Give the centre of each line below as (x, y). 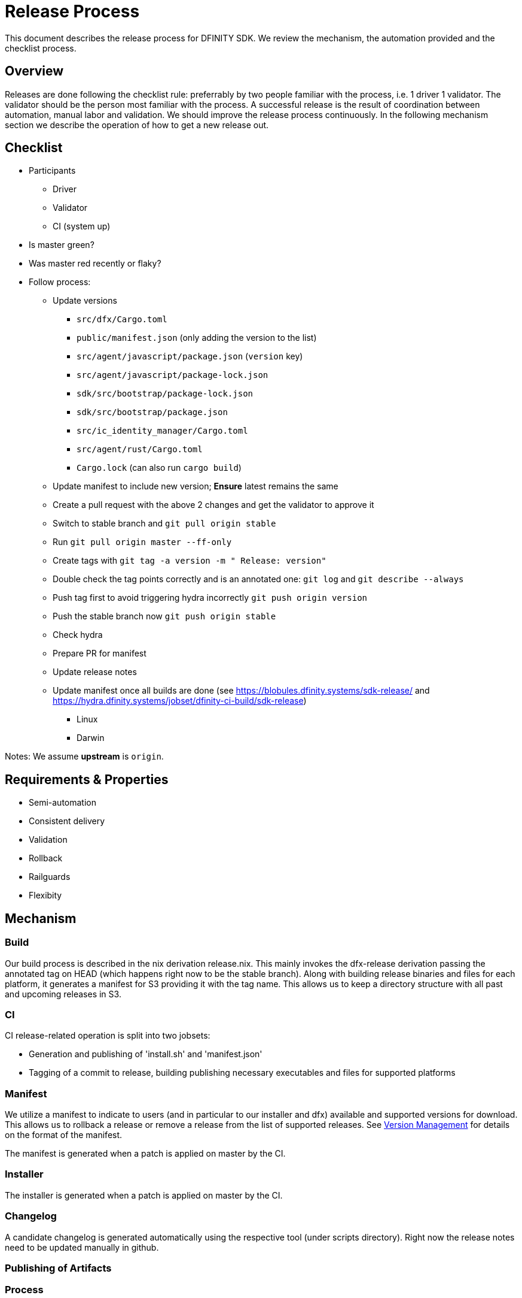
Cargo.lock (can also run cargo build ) (159, 468)
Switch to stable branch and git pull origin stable (164, 524)
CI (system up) (82, 226)
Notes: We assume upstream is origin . (84, 757)
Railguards (50, 877)
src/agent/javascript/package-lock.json (173, 375)
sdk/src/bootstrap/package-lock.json (165, 394)
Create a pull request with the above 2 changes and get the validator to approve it (213, 505)
